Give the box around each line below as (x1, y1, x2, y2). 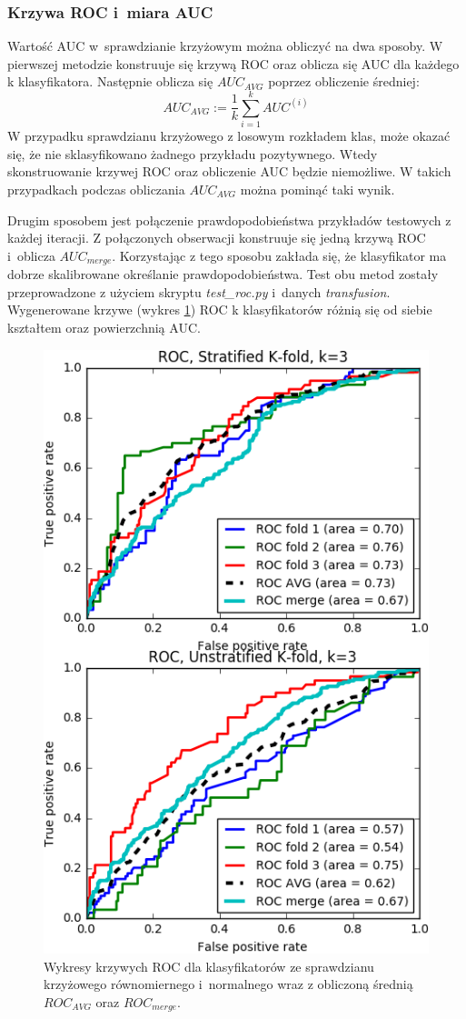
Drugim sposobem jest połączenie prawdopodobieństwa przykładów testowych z (7, 210, 451, 229)
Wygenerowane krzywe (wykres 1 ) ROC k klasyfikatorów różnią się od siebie (7, 300, 432, 319)
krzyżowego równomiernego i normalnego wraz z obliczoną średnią (44, 974, 413, 994)
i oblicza (7, 245, 55, 265)
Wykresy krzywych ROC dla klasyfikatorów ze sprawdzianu (44, 956, 374, 975)
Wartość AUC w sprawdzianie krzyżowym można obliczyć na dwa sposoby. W (7, 36, 443, 55)
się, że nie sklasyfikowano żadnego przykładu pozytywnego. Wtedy (7, 144, 378, 163)
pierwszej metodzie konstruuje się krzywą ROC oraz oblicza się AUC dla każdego (7, 54, 460, 73)
